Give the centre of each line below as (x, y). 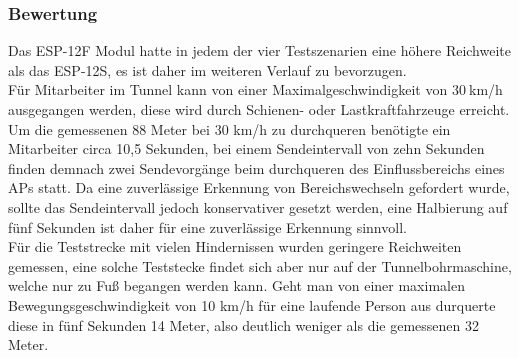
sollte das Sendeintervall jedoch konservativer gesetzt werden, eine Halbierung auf (258, 206)
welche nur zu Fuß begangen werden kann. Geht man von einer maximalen (236, 285)
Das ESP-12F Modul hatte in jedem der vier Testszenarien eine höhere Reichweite (259, 50)
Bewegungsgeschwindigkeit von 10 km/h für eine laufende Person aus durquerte (252, 304)
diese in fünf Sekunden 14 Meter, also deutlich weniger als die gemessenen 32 (243, 324)
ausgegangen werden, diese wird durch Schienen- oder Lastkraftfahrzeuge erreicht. (259, 109)
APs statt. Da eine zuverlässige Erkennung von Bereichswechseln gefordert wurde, (259, 187)
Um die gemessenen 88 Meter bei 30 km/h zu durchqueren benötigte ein (229, 128)
